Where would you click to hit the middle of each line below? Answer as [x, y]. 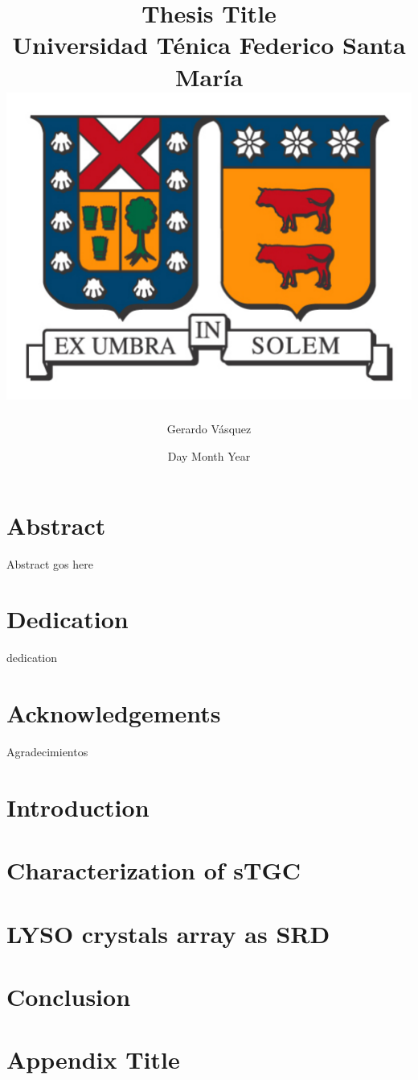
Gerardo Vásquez [209, 429]
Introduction [78, 807]
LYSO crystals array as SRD [168, 933]
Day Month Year [209, 456]
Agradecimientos [47, 751]
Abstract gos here [50, 563]
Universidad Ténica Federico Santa [209, 45]
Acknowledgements [114, 713]
